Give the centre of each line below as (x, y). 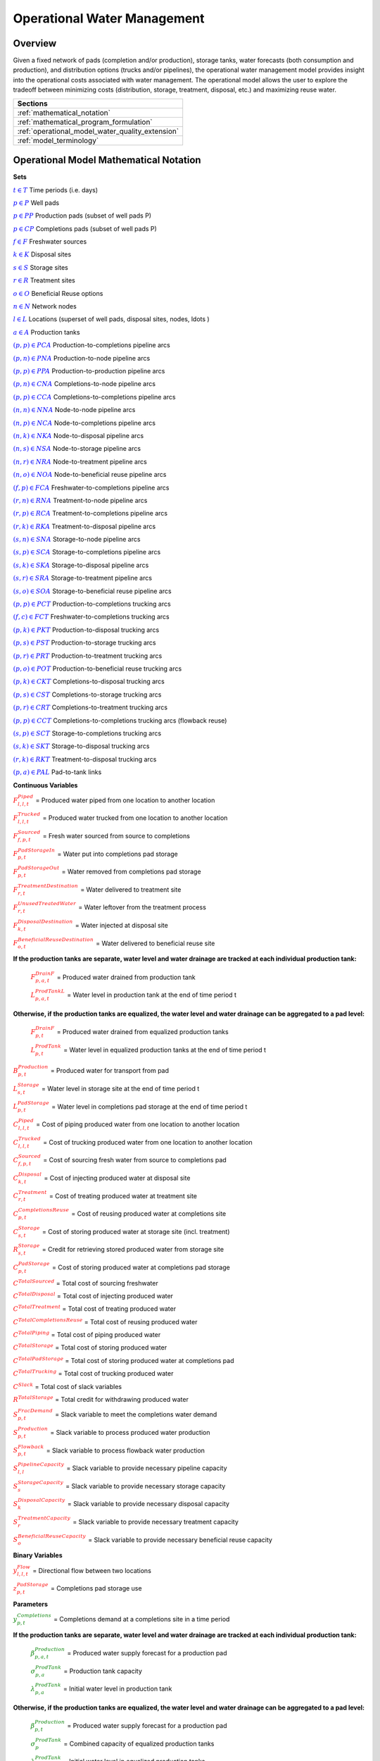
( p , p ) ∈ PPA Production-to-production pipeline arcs (89, 371)
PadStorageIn (37, 850)
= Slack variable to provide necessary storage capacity (146, 1486)
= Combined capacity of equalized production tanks (139, 1743)
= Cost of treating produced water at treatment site (123, 1196)
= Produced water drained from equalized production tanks (142, 1032)
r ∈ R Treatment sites (44, 280)
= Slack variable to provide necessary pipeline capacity (147, 1468)
